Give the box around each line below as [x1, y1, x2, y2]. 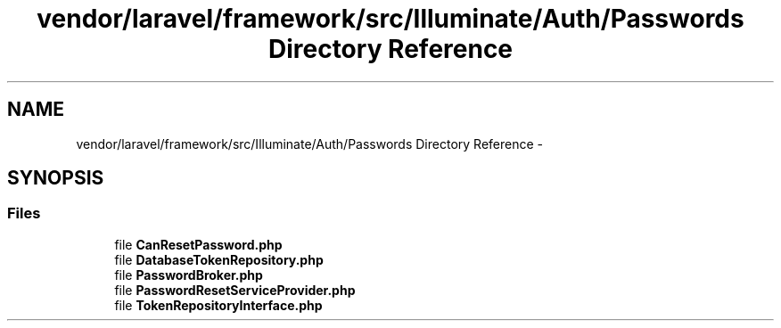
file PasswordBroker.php [114, 266, 263, 283]
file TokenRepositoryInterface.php [114, 297, 323, 313]
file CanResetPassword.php [114, 236, 283, 252]
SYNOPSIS [7, 167, 104, 190]
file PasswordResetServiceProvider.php [114, 282, 356, 298]
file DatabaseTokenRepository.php [114, 251, 324, 267]
